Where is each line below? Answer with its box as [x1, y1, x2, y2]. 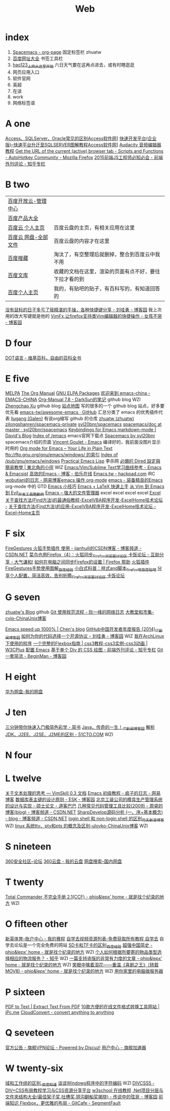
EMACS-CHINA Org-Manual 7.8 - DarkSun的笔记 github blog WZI [5, 396, 141, 402]
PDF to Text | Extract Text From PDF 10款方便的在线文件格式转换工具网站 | [5, 1003, 160, 1010]
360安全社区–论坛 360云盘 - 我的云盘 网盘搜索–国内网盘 [5, 858, 122, 864]
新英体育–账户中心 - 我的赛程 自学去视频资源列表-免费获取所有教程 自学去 [5, 935, 158, 941]
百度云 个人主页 [8, 224, 45, 231]
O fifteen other [5, 918, 68, 929]
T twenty [5, 876, 44, 888]
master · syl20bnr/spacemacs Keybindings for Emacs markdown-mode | [5, 427, 156, 433]
